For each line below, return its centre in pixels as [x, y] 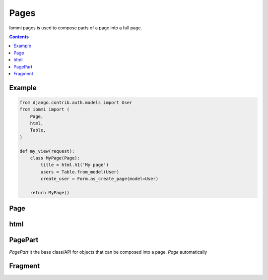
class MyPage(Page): [55, 158]
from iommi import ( [44, 110]
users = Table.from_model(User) [80, 172]
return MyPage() [50, 193]
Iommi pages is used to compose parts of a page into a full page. [76, 28]
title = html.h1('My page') [75, 165]
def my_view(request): [47, 151]
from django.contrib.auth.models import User [76, 102]
